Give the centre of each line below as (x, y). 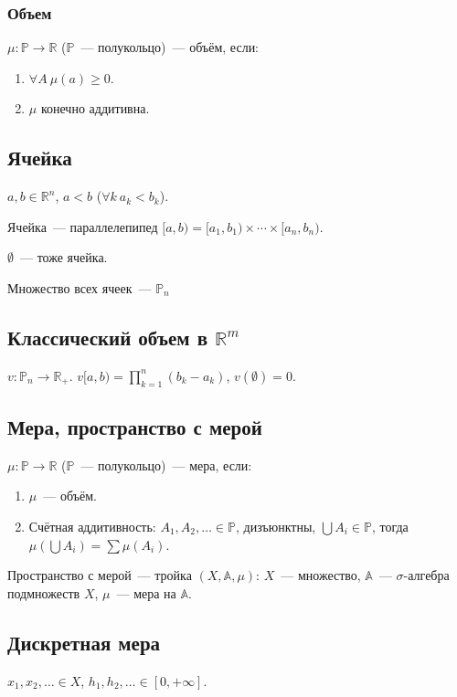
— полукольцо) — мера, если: (166, 465)
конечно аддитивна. (95, 108)
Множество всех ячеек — (80, 287)
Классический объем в (108, 337)
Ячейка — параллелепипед (83, 226)
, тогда (390, 526)
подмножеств (44, 592)
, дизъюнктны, (276, 526)
